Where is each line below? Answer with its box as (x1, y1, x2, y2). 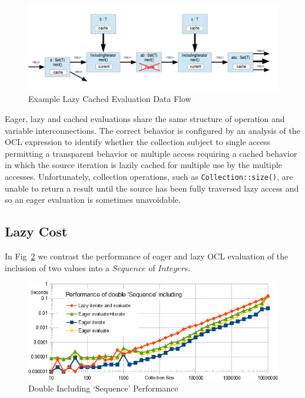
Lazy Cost (5, 222, 68, 241)
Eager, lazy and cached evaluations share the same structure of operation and (5, 112, 285, 124)
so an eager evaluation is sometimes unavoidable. (5, 193, 181, 206)
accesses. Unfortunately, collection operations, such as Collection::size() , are (5, 170, 293, 182)
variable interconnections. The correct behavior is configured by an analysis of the (5, 124, 300, 136)
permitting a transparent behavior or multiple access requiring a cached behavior (5, 147, 297, 159)
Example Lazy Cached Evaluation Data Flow (28, 93, 191, 105)
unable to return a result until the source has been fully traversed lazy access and (5, 182, 299, 194)
